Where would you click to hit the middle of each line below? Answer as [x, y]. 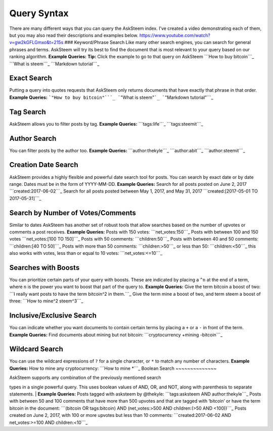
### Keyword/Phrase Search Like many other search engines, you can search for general [158, 43]
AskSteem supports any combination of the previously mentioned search [85, 378]
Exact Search [31, 78]
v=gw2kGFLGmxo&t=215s [36, 43]
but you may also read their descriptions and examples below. [74, 35]
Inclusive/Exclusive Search [53, 316]
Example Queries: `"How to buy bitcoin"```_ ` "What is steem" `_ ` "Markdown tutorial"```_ [111, 97]
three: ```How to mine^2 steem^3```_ [46, 301]
